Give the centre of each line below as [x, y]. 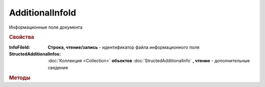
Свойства [22, 37]
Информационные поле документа [46, 27]
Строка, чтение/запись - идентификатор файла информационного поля [124, 47]
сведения [58, 68]
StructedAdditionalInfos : [35, 54]
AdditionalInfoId [42, 13]
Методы [20, 78]
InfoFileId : [20, 47]
